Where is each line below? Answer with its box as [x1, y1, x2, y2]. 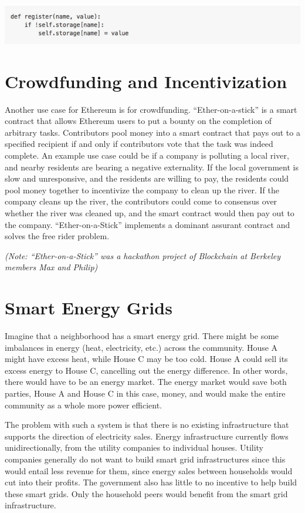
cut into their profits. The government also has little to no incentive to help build [5, 476, 297, 488]
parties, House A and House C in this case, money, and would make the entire [5, 387, 286, 399]
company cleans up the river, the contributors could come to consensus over [5, 195, 277, 207]
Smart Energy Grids [5, 296, 172, 320]
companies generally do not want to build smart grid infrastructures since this [5, 452, 286, 465]
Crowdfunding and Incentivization [5, 69, 287, 93]
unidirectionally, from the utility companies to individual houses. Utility [5, 441, 263, 454]
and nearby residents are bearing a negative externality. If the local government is [5, 160, 299, 173]
